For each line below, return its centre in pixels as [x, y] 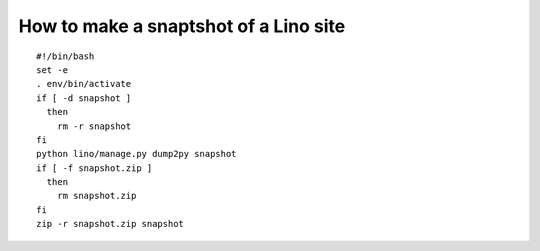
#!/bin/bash [65, 56]
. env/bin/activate [84, 84]
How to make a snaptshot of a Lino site [182, 26]
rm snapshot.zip [96, 196]
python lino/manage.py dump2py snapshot [136, 154]
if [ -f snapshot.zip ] [94, 168]
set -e [52, 69]
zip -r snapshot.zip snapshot [110, 224]
